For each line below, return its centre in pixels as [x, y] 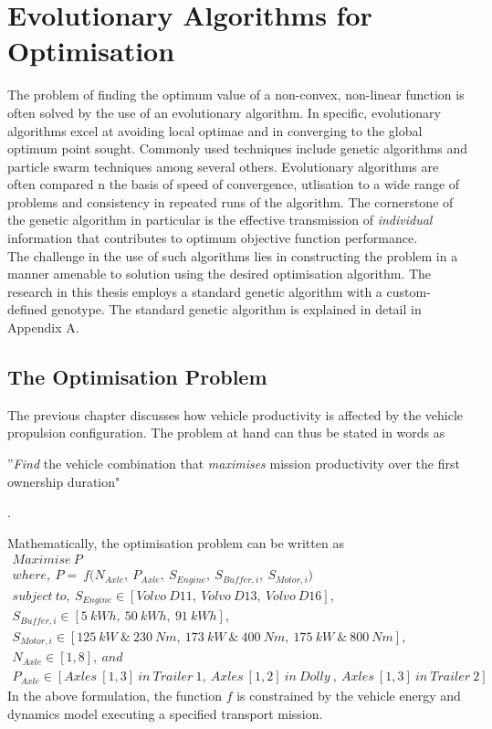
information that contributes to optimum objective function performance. [213, 238]
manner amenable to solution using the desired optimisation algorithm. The [220, 274]
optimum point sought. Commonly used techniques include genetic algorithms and [237, 148]
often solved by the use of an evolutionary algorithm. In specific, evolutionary [224, 112]
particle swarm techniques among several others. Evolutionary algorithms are [223, 166]
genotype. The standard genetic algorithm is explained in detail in [236, 309]
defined [27, 309]
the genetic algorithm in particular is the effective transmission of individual [220, 220]
